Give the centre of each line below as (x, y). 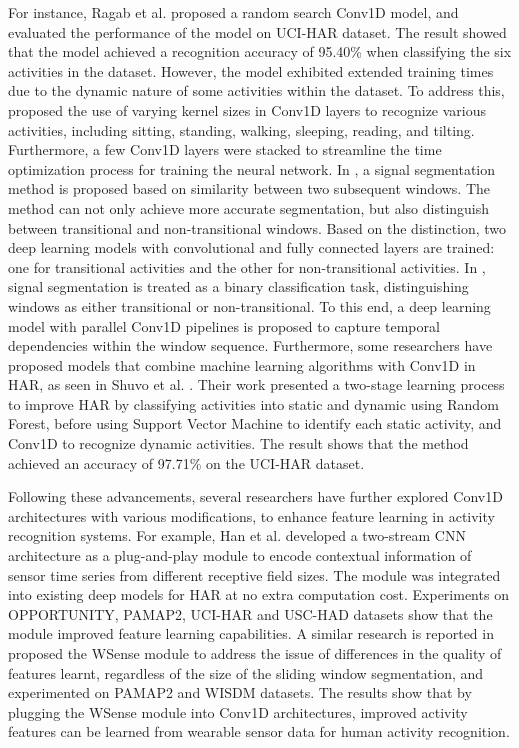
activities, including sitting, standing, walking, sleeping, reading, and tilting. (241, 129)
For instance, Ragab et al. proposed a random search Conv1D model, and (233, 12)
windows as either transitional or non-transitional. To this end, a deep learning (249, 305)
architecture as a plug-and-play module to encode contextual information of (240, 555)
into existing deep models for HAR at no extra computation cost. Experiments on (258, 594)
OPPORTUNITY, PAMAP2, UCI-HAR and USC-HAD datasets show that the (250, 613)
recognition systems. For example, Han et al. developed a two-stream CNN (237, 535)
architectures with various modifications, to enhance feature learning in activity (251, 515)
